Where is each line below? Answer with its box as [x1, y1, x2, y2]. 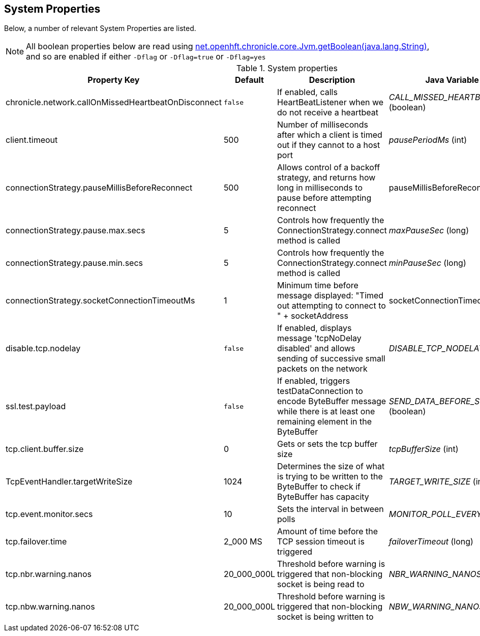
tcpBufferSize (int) [388, 444, 459, 455]
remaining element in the [277, 416, 372, 427]
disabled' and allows [277, 343, 355, 354]
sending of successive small [277, 353, 385, 364]
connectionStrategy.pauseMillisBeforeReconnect [6, 183, 193, 193]
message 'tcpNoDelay [277, 333, 362, 344]
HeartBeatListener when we [277, 97, 384, 108]
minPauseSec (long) [388, 258, 466, 268]
